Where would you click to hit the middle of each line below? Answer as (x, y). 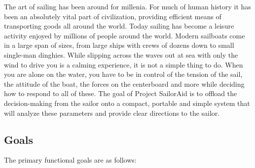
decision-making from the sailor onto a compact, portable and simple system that (127, 103)
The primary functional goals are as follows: (70, 160)
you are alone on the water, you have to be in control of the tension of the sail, (123, 74)
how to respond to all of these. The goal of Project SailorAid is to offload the (121, 93)
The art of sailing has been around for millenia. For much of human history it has (127, 6)
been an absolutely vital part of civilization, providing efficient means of (113, 16)
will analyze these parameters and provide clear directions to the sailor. (112, 113)
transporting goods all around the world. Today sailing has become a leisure (119, 26)
